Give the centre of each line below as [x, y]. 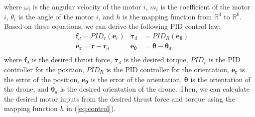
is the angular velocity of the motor [87, 6]
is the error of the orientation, [136, 79]
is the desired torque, [156, 59]
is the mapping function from [167, 16]
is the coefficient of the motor [205, 6]
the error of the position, [42, 79]
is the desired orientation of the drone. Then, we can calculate [155, 89]
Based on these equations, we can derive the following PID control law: [113, 26]
